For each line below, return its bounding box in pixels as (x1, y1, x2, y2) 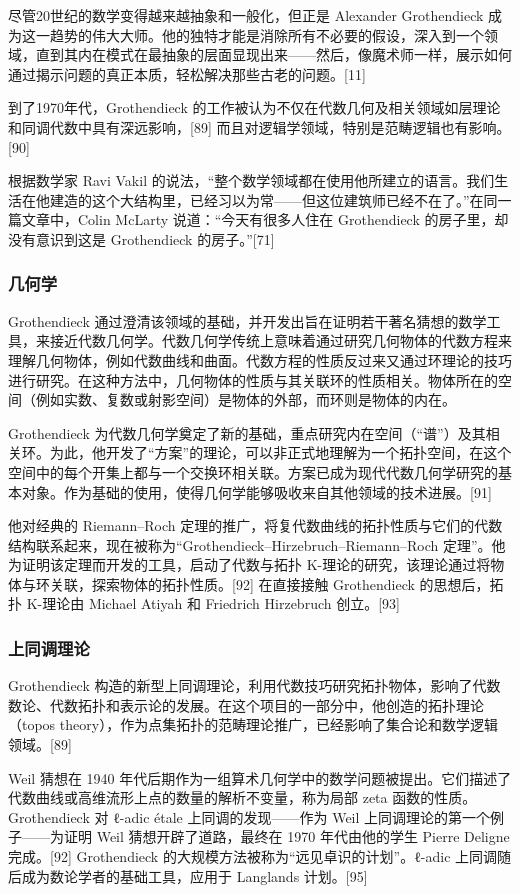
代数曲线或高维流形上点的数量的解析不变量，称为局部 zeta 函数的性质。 (8, 787, 477, 808)
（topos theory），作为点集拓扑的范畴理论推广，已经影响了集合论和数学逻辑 (8, 714, 499, 735)
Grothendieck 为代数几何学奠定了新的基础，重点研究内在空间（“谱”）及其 (8, 422, 486, 443)
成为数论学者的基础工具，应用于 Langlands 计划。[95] (21, 865, 368, 886)
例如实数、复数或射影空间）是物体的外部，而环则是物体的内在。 (35, 389, 456, 410)
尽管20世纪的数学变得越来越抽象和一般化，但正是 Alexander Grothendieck (8, 5, 484, 25)
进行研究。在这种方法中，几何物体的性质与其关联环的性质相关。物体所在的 (8, 369, 498, 390)
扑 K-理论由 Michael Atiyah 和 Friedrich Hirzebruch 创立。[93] (8, 593, 400, 614)
